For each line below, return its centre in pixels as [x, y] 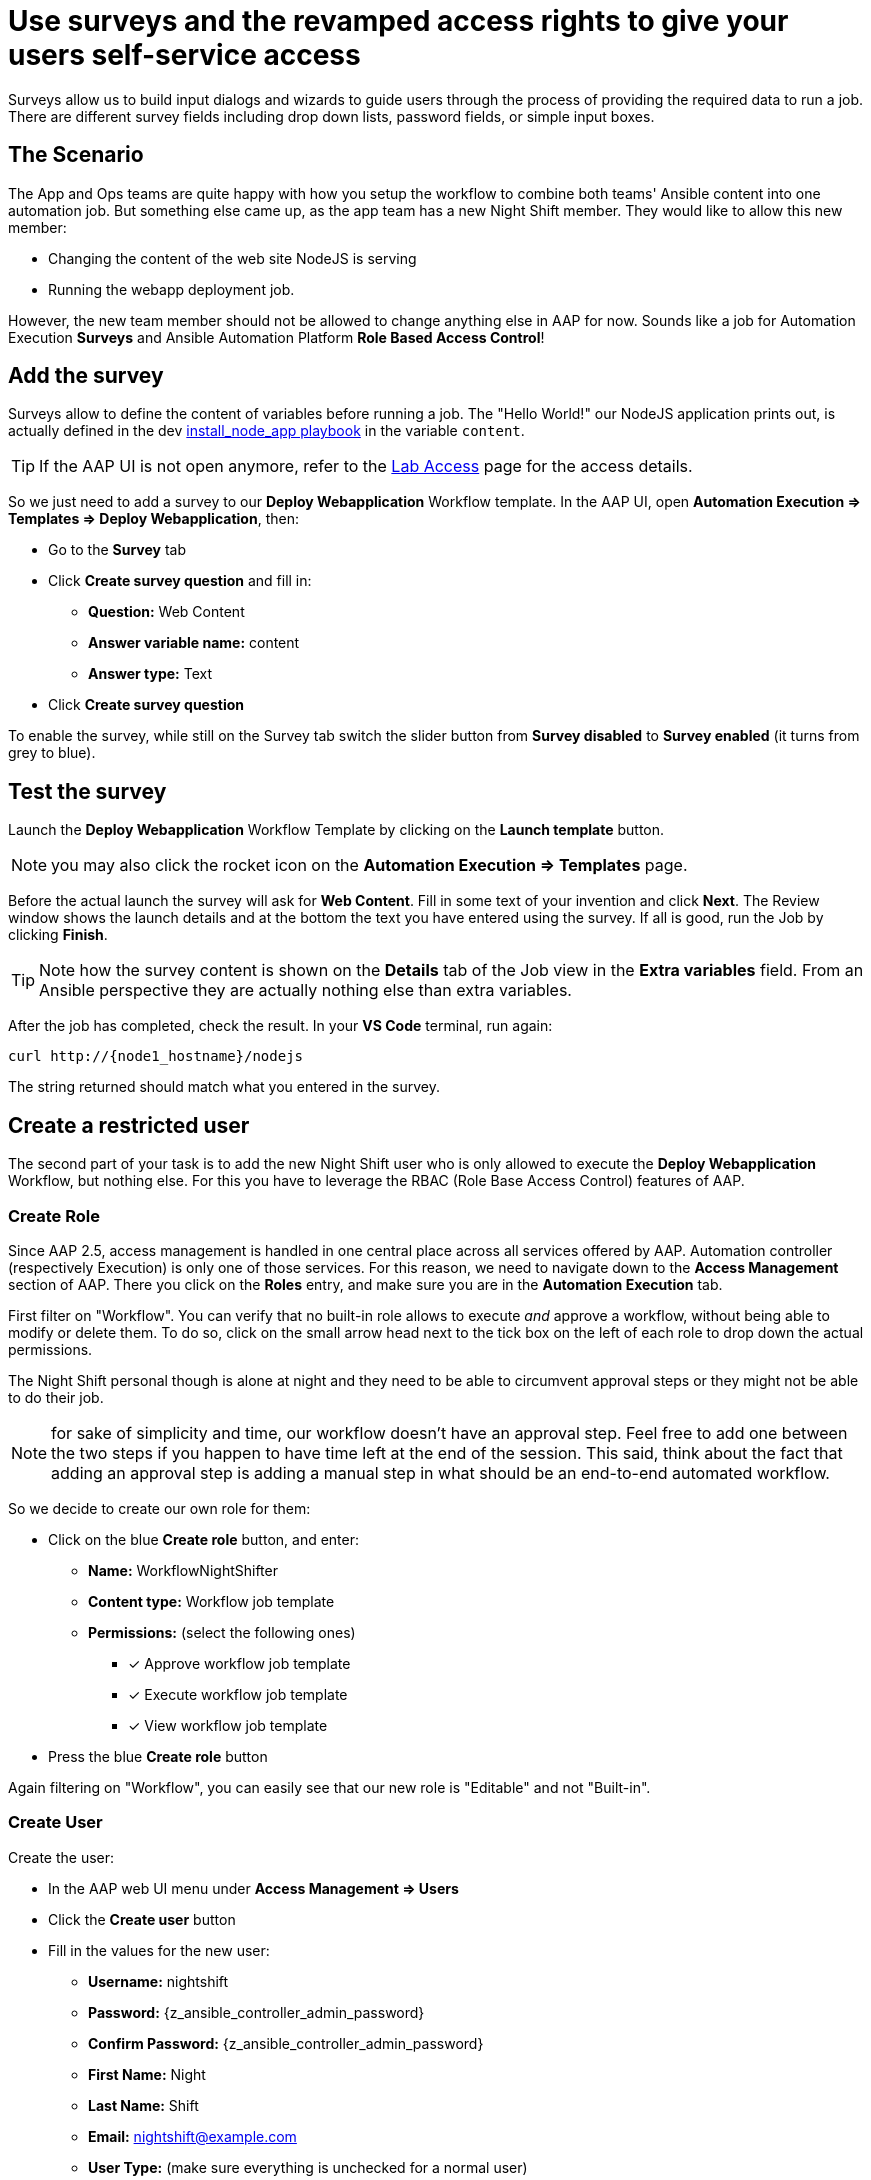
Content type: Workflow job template [211, 1601]
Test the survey [87, 791]
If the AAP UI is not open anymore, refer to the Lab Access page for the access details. [366, 466]
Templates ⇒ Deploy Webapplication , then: [153, 519]
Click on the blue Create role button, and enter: [204, 1539]
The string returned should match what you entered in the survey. [224, 1087]
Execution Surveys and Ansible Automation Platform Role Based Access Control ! [276, 337]
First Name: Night [147, 2074]
